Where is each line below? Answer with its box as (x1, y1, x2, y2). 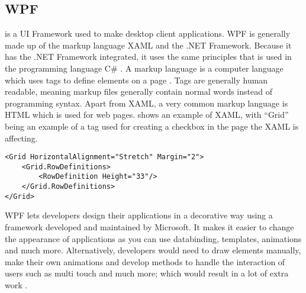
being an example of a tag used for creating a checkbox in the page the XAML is (5, 120, 299, 132)
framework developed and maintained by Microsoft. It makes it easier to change (5, 221, 294, 233)
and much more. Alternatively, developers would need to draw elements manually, (5, 244, 301, 256)
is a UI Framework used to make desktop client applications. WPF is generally (5, 27, 291, 40)
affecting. (5, 131, 38, 144)
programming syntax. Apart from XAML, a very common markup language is (5, 96, 288, 109)
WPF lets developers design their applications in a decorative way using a (5, 209, 273, 221)
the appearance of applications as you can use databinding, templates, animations (5, 232, 302, 244)
